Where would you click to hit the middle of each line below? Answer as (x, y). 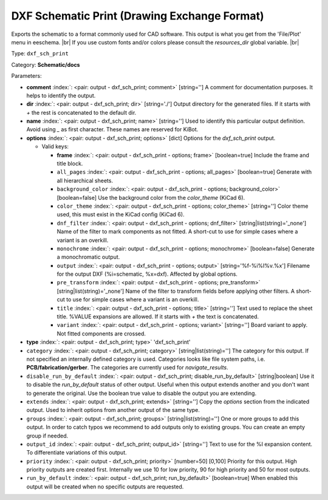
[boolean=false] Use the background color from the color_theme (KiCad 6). (151, 197)
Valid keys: (55, 146)
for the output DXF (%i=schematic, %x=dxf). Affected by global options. (147, 274)
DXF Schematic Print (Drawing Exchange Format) (138, 16)
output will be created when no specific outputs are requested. (105, 487)
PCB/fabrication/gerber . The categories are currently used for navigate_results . (127, 368)
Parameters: (26, 76)
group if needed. (47, 436)
